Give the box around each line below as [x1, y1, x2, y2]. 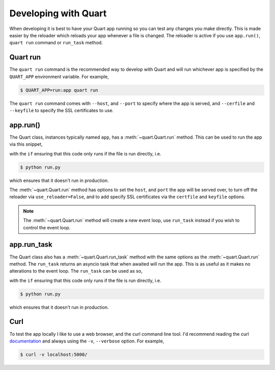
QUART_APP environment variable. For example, [9, 73, 109, 80]
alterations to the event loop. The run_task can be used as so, [9, 268, 143, 274]
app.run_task [9, 240, 53, 249]
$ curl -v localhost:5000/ [20, 352, 88, 357]
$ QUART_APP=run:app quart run [20, 87, 99, 93]
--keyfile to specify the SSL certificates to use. [9, 107, 114, 113]
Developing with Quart [9, 8, 107, 19]
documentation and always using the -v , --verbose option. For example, [9, 338, 164, 344]
